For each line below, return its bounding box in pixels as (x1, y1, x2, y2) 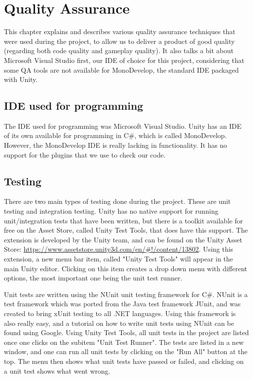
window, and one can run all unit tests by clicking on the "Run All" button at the (4, 346, 248, 357)
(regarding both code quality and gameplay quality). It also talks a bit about (4, 45, 234, 56)
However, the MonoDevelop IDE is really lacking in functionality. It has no (4, 140, 227, 150)
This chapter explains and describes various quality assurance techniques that (4, 26, 235, 37)
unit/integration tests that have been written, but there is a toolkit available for (4, 215, 243, 225)
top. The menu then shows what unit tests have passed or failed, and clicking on (4, 356, 244, 366)
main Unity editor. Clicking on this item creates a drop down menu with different (4, 263, 248, 273)
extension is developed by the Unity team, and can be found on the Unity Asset (4, 234, 242, 244)
